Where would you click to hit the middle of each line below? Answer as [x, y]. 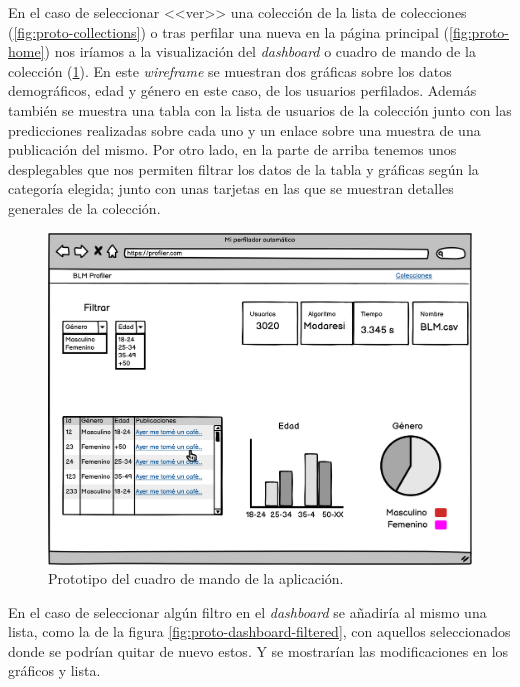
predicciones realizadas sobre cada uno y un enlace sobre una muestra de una [244, 129]
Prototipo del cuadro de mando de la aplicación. [196, 578]
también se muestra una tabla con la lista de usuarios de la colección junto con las [260, 109]
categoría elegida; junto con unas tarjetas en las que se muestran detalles [231, 188]
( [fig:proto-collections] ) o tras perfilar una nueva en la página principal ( [229, 31]
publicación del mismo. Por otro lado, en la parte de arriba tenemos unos [232, 149]
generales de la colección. [84, 207]
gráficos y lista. [54, 670]
